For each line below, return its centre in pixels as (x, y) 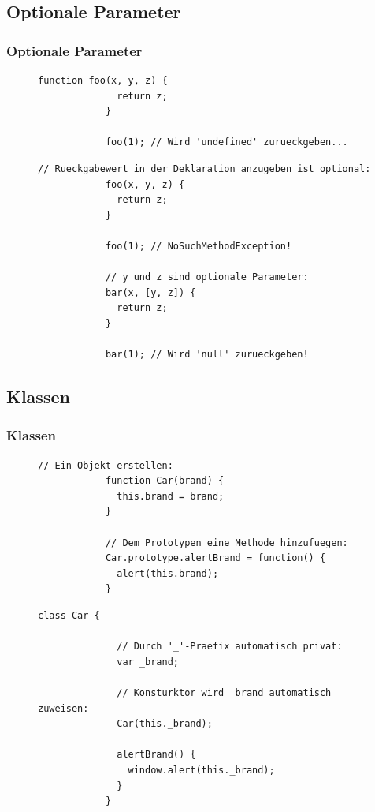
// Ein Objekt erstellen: (106, 465)
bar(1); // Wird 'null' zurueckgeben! (207, 355)
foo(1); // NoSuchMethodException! (199, 246)
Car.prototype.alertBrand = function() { (215, 558)
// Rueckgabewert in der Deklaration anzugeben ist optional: (204, 168)
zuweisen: (63, 708)
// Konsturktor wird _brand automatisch (224, 693)
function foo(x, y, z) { (103, 80)
